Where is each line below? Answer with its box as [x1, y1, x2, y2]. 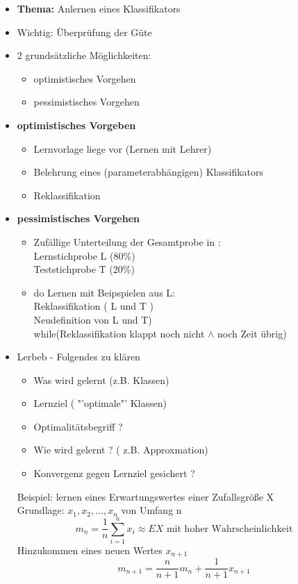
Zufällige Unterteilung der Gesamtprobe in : [33, 234, 221, 249]
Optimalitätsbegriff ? [33, 419, 123, 433]
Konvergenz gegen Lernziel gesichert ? [33, 466, 195, 481]
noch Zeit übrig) [217, 326, 287, 340]
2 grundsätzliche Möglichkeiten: [17, 48, 151, 62]
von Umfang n [121, 503, 182, 517]
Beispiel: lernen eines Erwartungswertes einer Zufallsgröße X [17, 489, 274, 503]
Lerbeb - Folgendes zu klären [17, 349, 140, 364]
